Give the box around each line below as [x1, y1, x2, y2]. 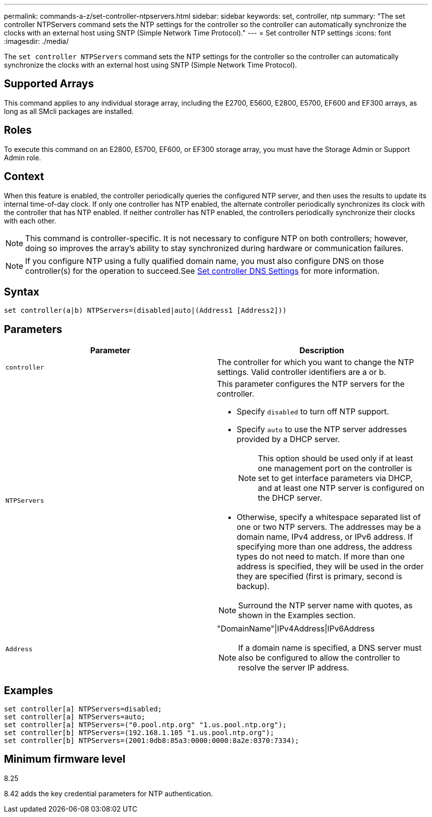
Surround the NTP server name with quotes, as [238, 600, 413, 611]
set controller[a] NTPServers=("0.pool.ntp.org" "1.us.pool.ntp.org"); [4, 721, 287, 729]
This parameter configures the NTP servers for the [217, 379, 405, 389]
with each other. [4, 216, 56, 225]
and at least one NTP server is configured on [258, 483, 425, 493]
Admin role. [4, 153, 41, 162]
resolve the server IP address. [238, 663, 349, 673]
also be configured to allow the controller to [238, 653, 400, 663]
